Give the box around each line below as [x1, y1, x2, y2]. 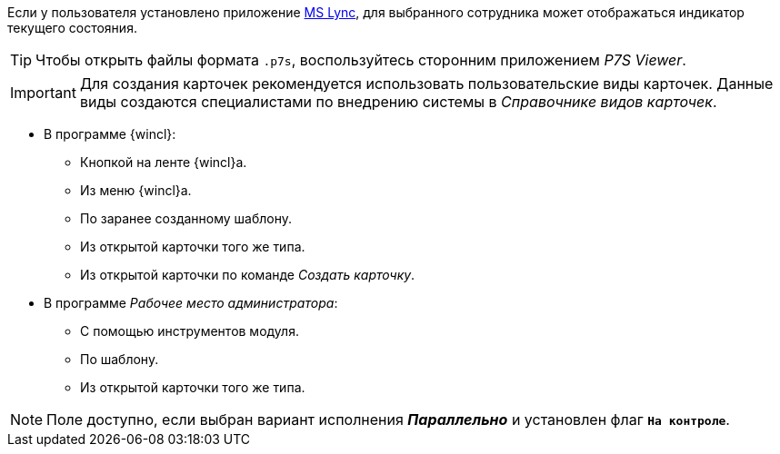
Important [10, 84, 76, 102]
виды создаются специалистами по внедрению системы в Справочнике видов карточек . [79, 93, 717, 111]
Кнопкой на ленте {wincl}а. [80, 154, 247, 170]
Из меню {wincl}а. [80, 183, 192, 198]
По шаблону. [80, 351, 159, 367]
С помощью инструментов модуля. [80, 323, 299, 339]
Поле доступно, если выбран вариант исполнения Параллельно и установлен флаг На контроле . [46, 410, 730, 429]
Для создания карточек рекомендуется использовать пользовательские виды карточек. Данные [79, 74, 774, 93]
